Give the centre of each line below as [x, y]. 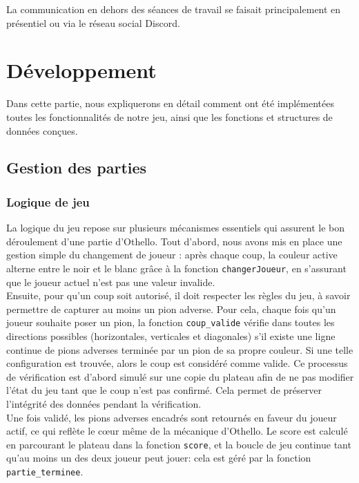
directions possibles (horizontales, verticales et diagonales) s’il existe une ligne [171, 335]
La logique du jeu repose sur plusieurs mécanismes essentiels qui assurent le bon [175, 228]
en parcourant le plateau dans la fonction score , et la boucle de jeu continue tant [179, 444]
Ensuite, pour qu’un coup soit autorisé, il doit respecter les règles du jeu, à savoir [178, 295]
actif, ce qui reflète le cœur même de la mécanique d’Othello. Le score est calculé [177, 431]
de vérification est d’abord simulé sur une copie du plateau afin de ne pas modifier [180, 376]
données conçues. [42, 130]
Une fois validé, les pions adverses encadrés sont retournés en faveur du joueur [172, 417]
